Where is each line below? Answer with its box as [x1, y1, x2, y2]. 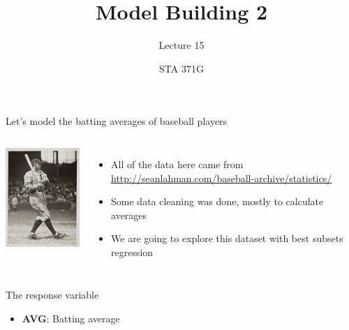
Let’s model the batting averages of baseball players [6, 114, 228, 128]
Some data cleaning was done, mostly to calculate [111, 194, 324, 209]
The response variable [6, 287, 99, 302]
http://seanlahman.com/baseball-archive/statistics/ [111, 170, 332, 185]
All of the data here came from [111, 156, 244, 171]
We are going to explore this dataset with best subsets [111, 231, 343, 246]
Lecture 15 [158, 38, 205, 52]
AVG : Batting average [22, 311, 120, 326]
